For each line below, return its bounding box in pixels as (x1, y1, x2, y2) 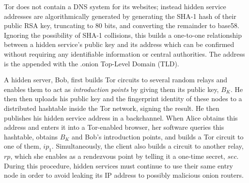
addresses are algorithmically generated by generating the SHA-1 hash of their (4, 11, 236, 21)
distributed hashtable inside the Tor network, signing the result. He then (4, 103, 219, 113)
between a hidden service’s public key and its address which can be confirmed (4, 39, 234, 49)
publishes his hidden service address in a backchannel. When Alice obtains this (4, 112, 238, 122)
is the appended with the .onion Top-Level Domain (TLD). (4, 58, 179, 68)
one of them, (4, 141, 41, 151)
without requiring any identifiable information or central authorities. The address (4, 48, 245, 59)
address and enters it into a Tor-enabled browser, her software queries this (4, 122, 224, 132)
